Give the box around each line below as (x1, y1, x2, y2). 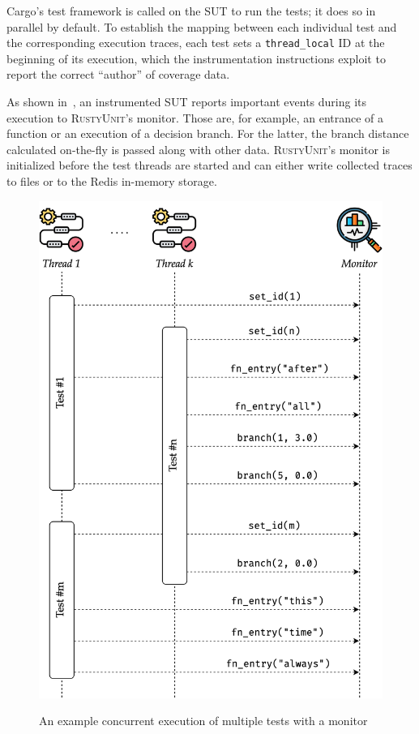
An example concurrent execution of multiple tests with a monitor (39, 712, 368, 729)
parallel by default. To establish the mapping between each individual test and (6, 18, 397, 35)
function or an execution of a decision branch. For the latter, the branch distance (6, 125, 409, 142)
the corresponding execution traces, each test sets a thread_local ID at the (6, 34, 385, 51)
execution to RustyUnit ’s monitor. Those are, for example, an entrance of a (6, 109, 384, 126)
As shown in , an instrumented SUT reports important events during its (6, 93, 367, 110)
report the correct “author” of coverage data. (6, 66, 230, 83)
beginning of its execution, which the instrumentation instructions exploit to (6, 49, 386, 67)
